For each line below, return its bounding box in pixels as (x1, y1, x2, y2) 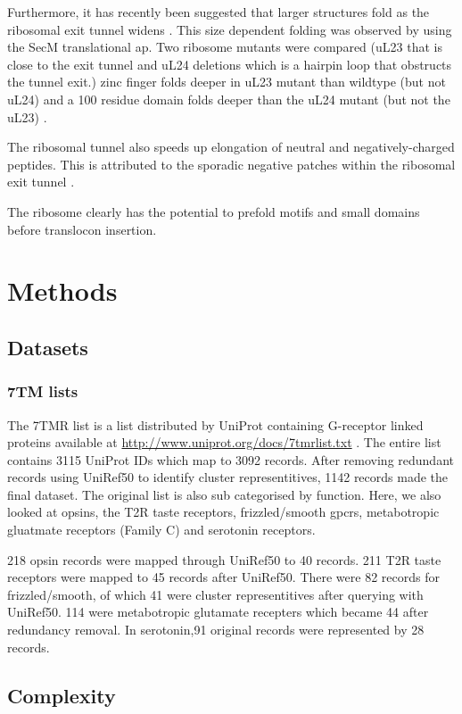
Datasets (7, 333, 88, 361)
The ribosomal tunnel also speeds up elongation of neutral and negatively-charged (7, 137, 455, 156)
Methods (7, 272, 118, 309)
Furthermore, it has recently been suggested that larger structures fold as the (7, 3, 430, 21)
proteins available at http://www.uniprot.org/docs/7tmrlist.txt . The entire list (7, 433, 441, 452)
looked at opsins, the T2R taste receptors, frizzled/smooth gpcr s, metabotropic (7, 502, 440, 521)
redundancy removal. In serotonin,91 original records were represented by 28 (7, 620, 425, 639)
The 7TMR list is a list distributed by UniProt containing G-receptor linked (7, 415, 424, 434)
